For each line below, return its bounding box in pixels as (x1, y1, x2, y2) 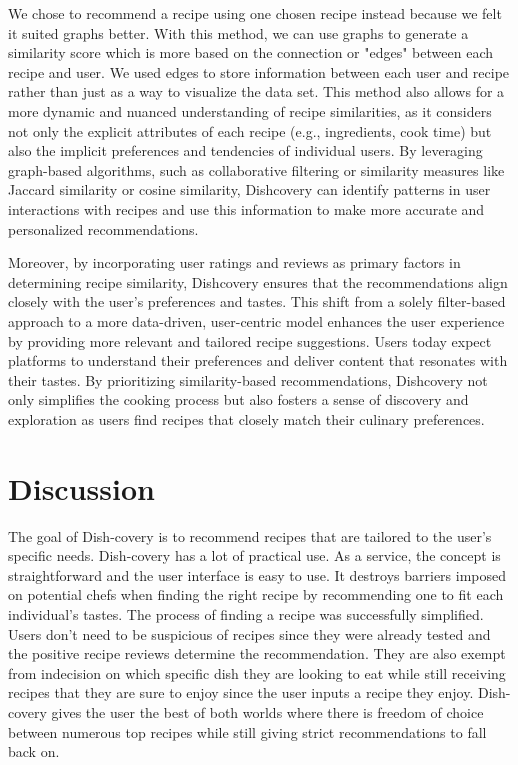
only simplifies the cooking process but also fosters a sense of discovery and (8, 389, 469, 410)
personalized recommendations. (8, 218, 199, 239)
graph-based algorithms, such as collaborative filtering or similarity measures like (8, 159, 505, 180)
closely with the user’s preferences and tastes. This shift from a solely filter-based (8, 291, 506, 312)
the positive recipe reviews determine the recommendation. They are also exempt (8, 643, 506, 664)
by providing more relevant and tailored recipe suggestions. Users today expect (8, 330, 492, 351)
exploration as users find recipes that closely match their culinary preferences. (8, 408, 485, 429)
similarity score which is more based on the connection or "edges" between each (8, 42, 493, 63)
